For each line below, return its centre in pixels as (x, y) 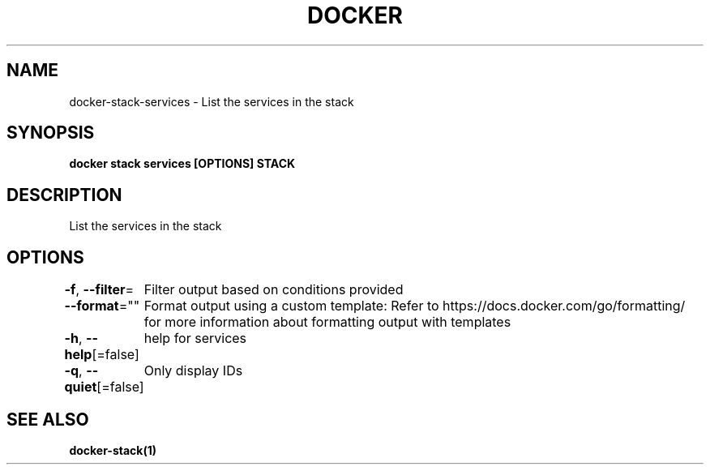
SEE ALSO (48, 419)
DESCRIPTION (64, 195)
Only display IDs (193, 371)
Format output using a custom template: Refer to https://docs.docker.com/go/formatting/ (415, 306)
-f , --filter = (99, 290)
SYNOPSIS (51, 133)
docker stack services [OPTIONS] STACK (182, 164)
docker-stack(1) (113, 450)
